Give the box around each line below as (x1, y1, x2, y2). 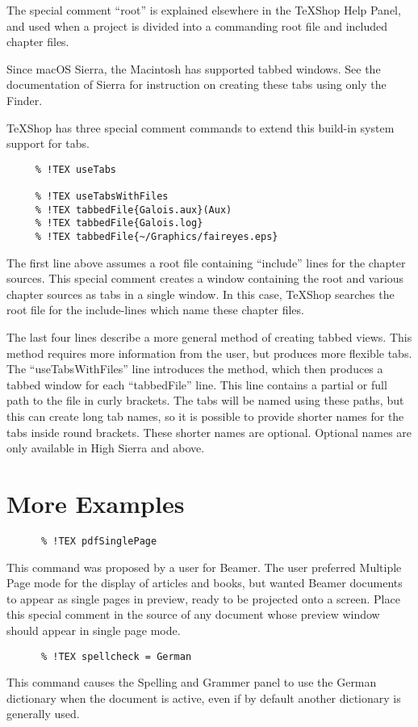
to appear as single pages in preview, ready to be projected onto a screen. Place (6, 590, 400, 607)
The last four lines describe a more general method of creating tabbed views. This (6, 329, 412, 346)
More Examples (6, 487, 185, 519)
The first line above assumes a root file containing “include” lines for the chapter (6, 254, 406, 271)
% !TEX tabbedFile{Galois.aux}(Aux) (35, 204, 232, 216)
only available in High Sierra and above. (6, 439, 205, 456)
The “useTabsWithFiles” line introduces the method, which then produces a (6, 360, 383, 377)
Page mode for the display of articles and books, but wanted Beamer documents (6, 574, 403, 591)
